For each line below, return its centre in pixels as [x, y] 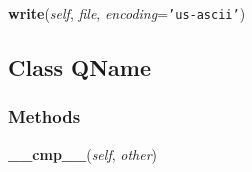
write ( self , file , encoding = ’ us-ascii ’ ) [127, 13]
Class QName [79, 67]
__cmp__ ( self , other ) [83, 153]
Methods [44, 116]
